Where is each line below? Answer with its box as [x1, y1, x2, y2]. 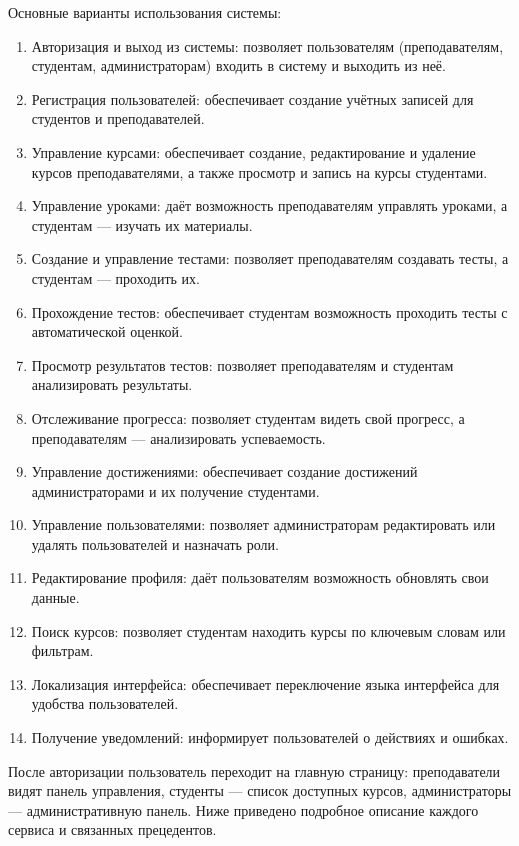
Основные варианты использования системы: [8, 2, 282, 22]
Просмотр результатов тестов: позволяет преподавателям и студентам [31, 354, 454, 375]
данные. [31, 587, 80, 608]
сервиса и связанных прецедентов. [8, 819, 217, 840]
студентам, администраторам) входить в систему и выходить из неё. [31, 55, 446, 76]
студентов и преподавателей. [31, 108, 205, 129]
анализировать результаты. [31, 374, 193, 395]
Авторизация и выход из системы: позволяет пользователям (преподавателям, [31, 35, 504, 56]
